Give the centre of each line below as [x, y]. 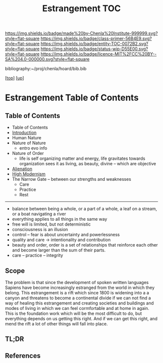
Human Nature [27, 138]
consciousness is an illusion [40, 229]
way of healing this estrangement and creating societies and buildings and [80, 303]
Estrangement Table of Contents [72, 98]
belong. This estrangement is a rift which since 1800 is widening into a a [77, 293]
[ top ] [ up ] [15, 78]
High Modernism [29, 174]
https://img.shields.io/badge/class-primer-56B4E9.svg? [96, 38]
